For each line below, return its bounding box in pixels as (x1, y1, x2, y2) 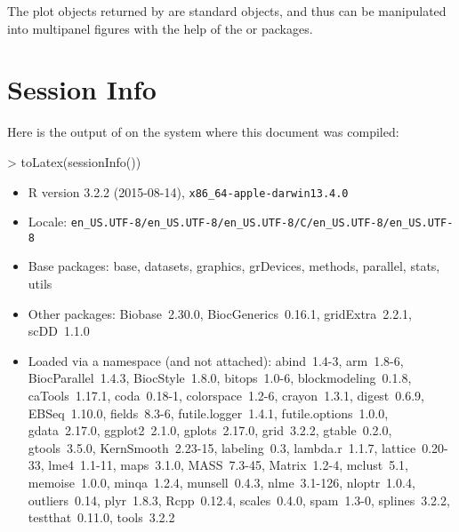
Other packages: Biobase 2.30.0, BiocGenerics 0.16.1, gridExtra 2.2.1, (28, 304, 412, 322)
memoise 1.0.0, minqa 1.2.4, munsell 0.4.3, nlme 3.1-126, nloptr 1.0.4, (28, 473, 415, 491)
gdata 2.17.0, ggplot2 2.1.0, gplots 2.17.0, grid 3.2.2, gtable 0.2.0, (28, 421, 392, 440)
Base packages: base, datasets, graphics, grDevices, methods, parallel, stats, (28, 257, 440, 275)
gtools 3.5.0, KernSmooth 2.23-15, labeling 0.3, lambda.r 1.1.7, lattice (28, 438, 416, 457)
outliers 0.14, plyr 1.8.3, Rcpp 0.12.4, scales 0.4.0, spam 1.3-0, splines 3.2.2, (28, 490, 450, 509)
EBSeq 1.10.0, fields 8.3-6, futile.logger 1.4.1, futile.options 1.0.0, (28, 403, 389, 422)
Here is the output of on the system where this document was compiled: (7, 123, 399, 141)
